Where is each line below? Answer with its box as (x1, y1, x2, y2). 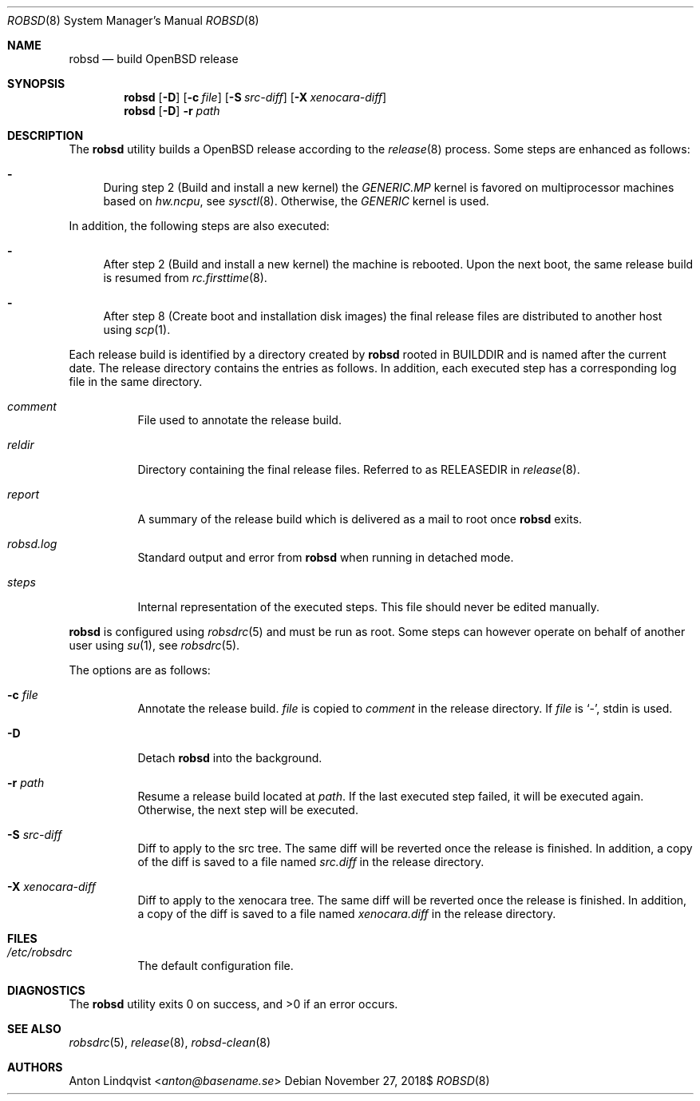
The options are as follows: (69, 663, 211, 677)
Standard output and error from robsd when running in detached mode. (137, 550, 514, 564)
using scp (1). (103, 323, 171, 336)
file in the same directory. (69, 375, 203, 388)
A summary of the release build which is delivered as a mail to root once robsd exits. (137, 512, 583, 526)
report (7, 487, 40, 501)
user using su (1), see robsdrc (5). (69, 638, 240, 652)
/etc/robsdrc (7, 945, 73, 959)
